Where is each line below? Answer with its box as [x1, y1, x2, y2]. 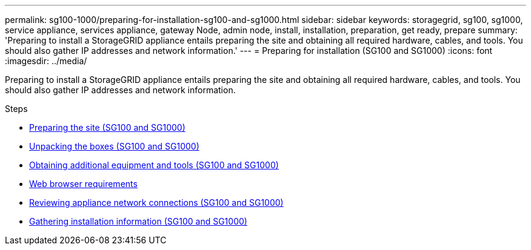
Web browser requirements [29, 179, 138, 189]
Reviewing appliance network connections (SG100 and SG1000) [29, 197, 284, 208]
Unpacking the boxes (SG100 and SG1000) [29, 141, 199, 151]
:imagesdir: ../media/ [5, 56, 87, 66]
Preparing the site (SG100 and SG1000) [29, 122, 185, 133]
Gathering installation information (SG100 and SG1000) [29, 216, 247, 226]
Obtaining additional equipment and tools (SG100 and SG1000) [29, 160, 279, 170]
